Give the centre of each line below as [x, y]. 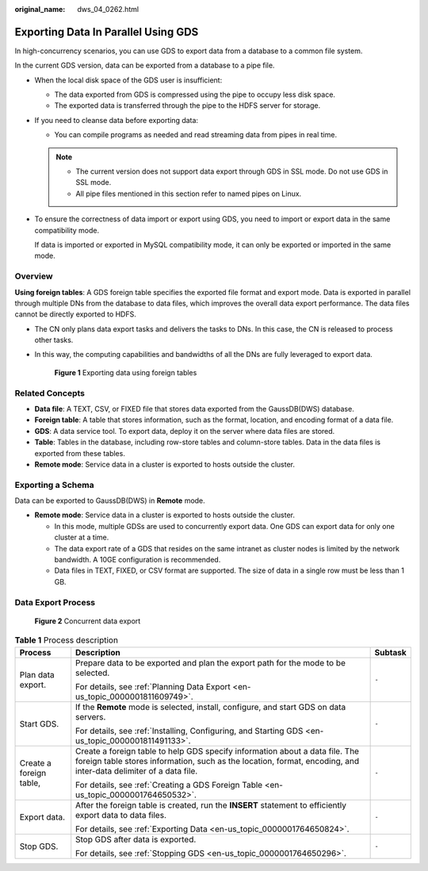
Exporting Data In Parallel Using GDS [107, 32]
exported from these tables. [80, 453]
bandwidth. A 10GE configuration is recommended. [138, 560]
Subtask [391, 652]
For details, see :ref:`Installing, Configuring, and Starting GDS [189, 731]
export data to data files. [121, 815]
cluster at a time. [82, 537]
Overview [34, 276]
